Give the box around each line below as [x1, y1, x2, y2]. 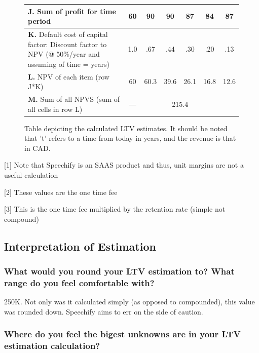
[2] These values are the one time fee [4, 186, 118, 197]
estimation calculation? [4, 339, 100, 352]
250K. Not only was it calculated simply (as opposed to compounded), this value [4, 296, 255, 307]
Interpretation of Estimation [4, 238, 156, 254]
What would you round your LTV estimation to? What [4, 265, 235, 278]
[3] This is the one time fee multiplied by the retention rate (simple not [4, 204, 226, 214]
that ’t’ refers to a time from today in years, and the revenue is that [24, 133, 236, 143]
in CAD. [24, 142, 51, 153]
